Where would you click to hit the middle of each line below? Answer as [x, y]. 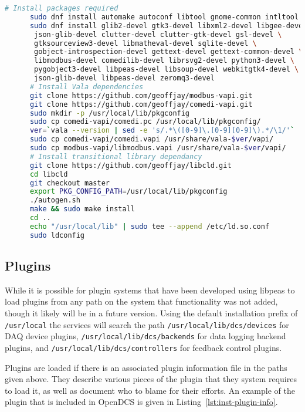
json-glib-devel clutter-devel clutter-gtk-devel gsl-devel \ [158, 34]
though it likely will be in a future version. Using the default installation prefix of [151, 313]
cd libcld [49, 174]
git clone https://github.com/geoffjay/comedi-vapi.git [141, 104]
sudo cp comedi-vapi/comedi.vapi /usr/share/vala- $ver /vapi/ [152, 139]
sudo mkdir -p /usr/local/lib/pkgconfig [110, 113]
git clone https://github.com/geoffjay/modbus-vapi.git [141, 95]
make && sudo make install [82, 209]
